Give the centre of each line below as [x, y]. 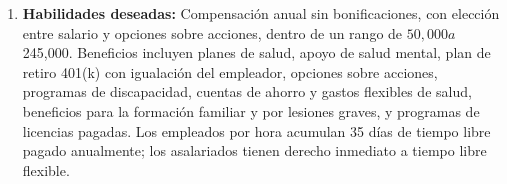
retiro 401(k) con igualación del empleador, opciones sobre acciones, [230, 71]
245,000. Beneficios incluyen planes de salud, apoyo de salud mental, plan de [256, 52]
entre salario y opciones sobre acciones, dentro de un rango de [212, 32]
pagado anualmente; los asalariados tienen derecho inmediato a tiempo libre [254, 150]
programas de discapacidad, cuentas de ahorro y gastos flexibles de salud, [247, 91]
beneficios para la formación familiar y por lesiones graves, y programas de [251, 110]
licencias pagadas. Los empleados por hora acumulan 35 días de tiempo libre [256, 130]
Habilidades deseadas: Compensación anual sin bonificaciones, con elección [261, 13]
